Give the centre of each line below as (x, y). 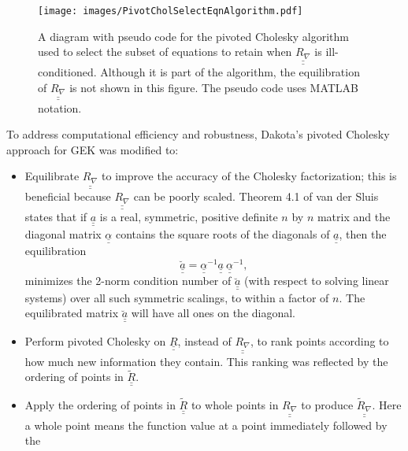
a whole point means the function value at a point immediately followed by (206, 425)
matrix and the (354, 217)
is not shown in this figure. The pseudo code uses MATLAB (214, 87)
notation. (60, 107)
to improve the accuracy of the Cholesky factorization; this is (249, 176)
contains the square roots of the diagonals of (223, 233)
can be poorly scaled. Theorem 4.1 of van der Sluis (256, 196)
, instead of (204, 340)
